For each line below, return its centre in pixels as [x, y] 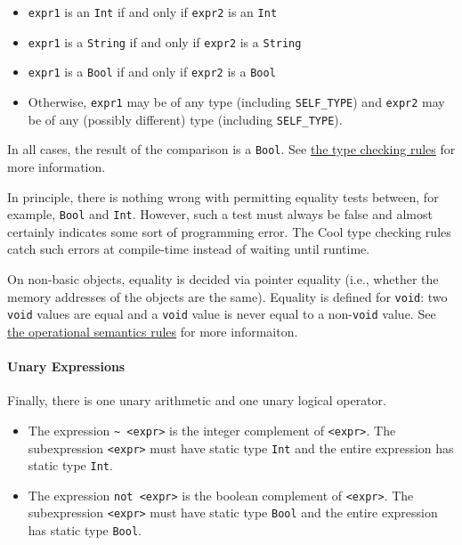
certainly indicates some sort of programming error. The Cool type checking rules [229, 231]
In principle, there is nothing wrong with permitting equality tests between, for [223, 196]
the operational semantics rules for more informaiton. [153, 331]
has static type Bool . [85, 530]
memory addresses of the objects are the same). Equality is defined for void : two [227, 296]
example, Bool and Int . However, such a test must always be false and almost [220, 214]
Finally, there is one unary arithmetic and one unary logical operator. [197, 400]
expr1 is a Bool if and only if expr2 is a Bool [152, 72]
